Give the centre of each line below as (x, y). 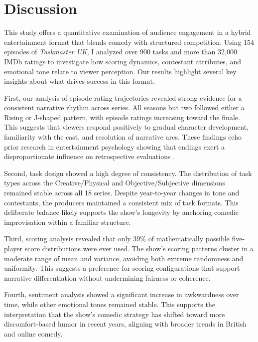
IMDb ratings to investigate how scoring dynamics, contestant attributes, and (123, 61)
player (13, 248)
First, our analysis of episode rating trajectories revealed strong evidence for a (123, 97)
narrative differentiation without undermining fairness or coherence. (107, 277)
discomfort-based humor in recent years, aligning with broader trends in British (126, 324)
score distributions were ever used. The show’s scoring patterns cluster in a (139, 248)
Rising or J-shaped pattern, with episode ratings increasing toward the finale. (122, 117)
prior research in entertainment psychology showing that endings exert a (115, 146)
